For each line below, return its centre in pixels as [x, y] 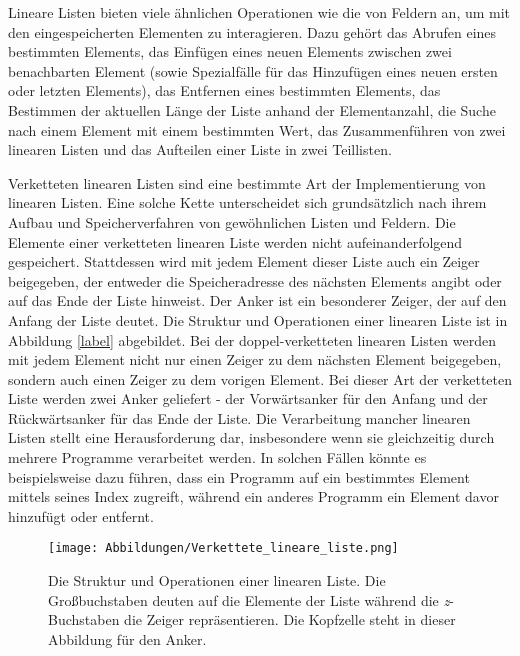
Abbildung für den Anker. [127, 638]
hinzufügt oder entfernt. [81, 515]
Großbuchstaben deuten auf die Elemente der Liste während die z [249, 599]
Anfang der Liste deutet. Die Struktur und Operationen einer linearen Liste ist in [258, 319]
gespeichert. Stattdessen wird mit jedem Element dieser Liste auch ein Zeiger [244, 261]
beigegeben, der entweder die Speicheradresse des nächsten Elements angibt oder [255, 280]
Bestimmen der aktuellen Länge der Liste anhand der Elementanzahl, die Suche [252, 109]
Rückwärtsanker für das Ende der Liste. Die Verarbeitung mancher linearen [239, 417]
